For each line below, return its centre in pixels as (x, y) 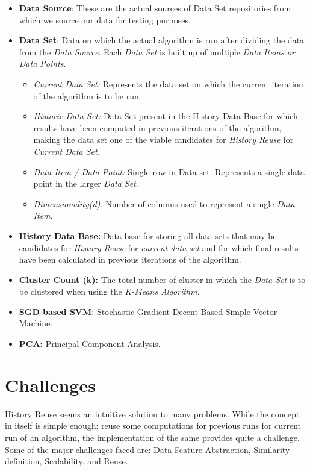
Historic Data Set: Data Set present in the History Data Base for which (166, 116)
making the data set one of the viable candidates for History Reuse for (163, 139)
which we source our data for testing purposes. (105, 20)
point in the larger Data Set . (86, 183)
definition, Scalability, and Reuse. (67, 461)
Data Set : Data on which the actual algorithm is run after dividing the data (162, 40)
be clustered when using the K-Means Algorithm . (109, 291)
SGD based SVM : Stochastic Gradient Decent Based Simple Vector (148, 311)
